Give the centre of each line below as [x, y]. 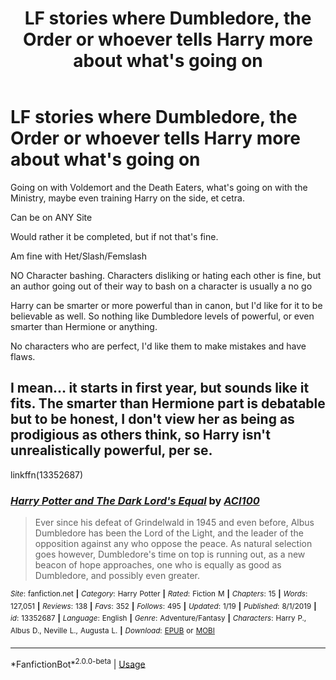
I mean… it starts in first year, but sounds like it [160, 388]
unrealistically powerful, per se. [111, 450]
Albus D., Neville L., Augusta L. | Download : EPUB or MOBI [112, 631]
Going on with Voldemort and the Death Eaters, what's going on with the [159, 187]
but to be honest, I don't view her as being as [152, 419]
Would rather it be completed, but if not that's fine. [114, 236]
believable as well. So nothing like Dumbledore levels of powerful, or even [162, 316]
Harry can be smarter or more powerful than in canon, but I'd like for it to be [166, 305]
